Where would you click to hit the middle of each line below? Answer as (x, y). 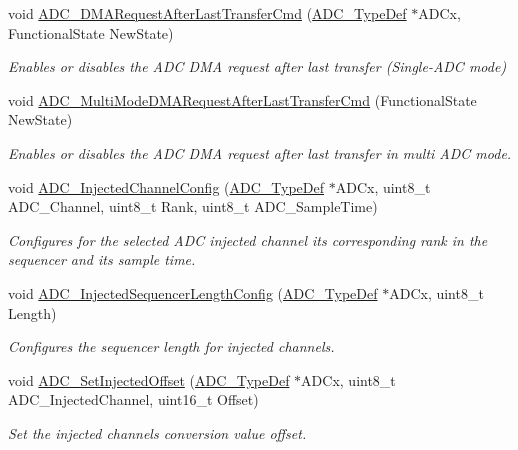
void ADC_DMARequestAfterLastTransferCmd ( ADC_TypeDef (207, 13)
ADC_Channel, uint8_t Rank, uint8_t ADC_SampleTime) (193, 206)
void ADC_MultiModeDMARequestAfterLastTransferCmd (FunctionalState (242, 99)
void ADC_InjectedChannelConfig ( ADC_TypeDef (166, 186)
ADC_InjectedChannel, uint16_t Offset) (133, 399)
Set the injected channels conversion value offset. (157, 432)
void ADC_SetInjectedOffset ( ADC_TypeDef (149, 379)
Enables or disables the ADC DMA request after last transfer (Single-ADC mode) (257, 66)
